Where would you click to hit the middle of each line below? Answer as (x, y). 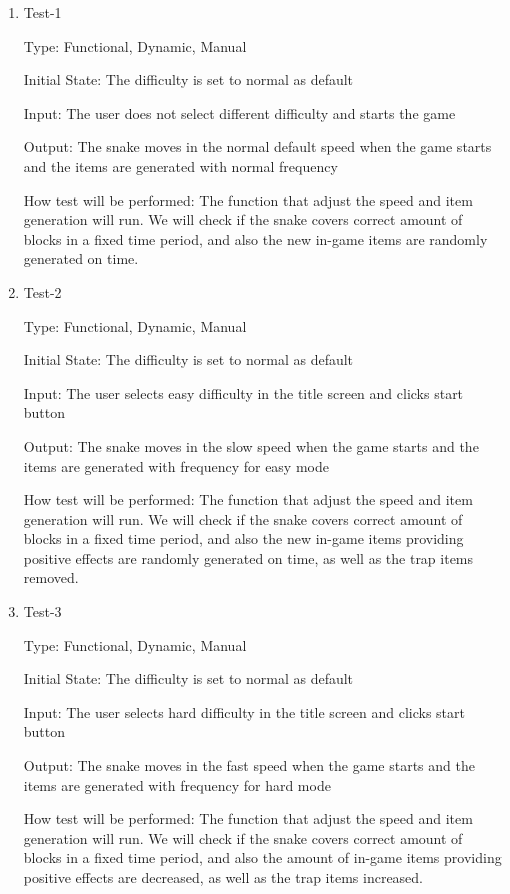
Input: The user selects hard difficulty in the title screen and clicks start (244, 711)
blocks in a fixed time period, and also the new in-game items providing (243, 538)
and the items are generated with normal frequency (180, 165)
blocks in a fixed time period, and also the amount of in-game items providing (262, 857)
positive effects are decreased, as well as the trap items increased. (223, 877)
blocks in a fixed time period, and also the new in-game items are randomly (255, 238)
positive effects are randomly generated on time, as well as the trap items (248, 557)
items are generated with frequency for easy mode (176, 465)
